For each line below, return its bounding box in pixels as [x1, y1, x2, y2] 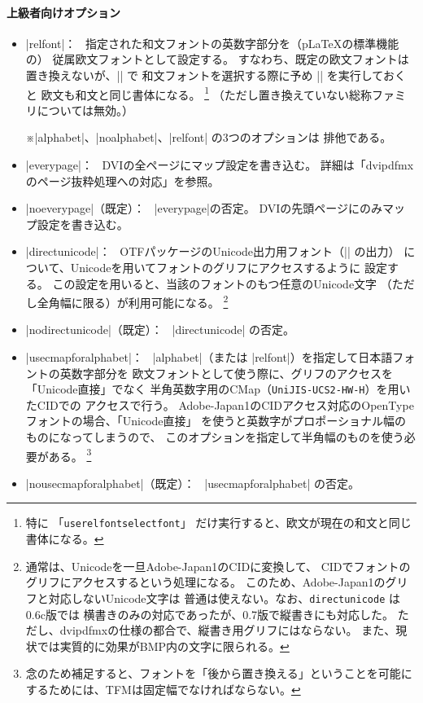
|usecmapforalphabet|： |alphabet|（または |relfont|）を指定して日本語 [25, 349, 393, 366]
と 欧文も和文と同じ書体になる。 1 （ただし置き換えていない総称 [25, 83, 372, 103]
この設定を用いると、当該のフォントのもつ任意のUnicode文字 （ [52, 275, 392, 292]
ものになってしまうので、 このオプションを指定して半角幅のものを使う [25, 428, 404, 446]
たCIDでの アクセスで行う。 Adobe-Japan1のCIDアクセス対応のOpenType [25, 396, 414, 413]
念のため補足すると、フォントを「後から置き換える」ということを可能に [25, 665, 412, 682]
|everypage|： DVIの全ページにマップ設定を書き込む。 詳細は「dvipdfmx [25, 156, 414, 174]
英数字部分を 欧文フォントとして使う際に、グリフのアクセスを [59, 364, 393, 381]
